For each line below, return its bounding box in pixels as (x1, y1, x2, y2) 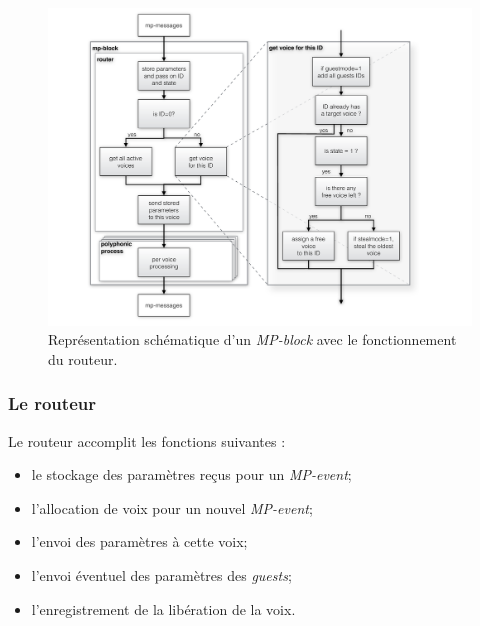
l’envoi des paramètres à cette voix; (31, 531, 248, 552)
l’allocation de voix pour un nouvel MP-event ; (31, 497, 313, 518)
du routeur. (48, 348, 118, 369)
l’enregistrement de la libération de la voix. (31, 598, 296, 619)
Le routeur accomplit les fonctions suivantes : (8, 430, 286, 451)
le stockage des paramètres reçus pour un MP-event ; (31, 464, 352, 485)
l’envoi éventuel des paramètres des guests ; (31, 564, 292, 585)
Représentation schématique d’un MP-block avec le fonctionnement (48, 329, 457, 350)
